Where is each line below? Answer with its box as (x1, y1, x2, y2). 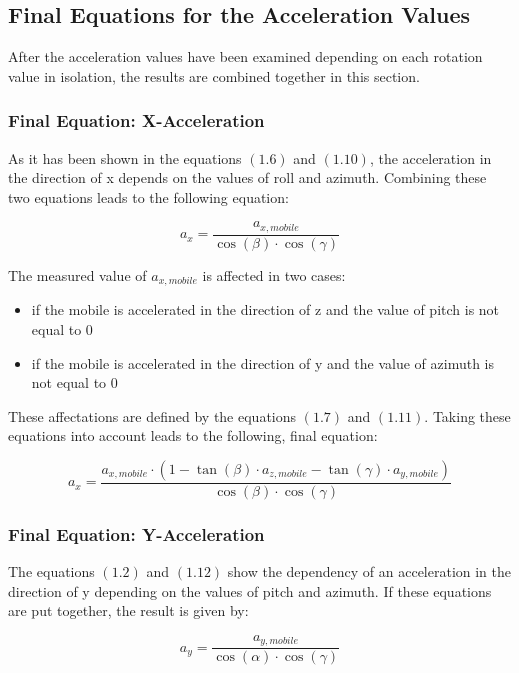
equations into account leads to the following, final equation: (8, 425, 378, 446)
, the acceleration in (369, 147, 492, 168)
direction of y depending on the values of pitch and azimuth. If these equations (8, 580, 492, 601)
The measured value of (8, 264, 147, 285)
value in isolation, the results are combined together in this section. (8, 65, 420, 86)
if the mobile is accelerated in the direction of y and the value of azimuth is (31, 352, 495, 373)
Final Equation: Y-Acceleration (8, 521, 265, 546)
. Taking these (424, 405, 511, 426)
